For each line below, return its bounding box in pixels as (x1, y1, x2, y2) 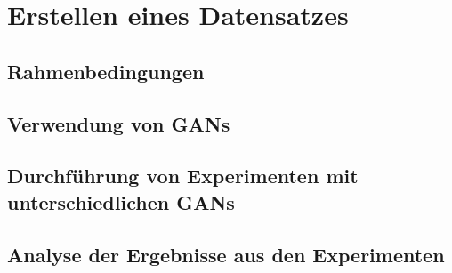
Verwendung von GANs (7, 109, 230, 137)
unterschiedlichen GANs (7, 188, 235, 215)
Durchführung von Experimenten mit (7, 162, 359, 189)
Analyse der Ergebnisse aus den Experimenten (7, 240, 445, 268)
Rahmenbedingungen (7, 57, 205, 84)
